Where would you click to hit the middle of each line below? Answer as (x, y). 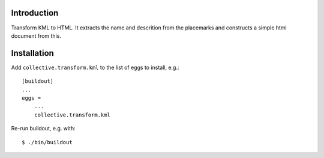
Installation (32, 53)
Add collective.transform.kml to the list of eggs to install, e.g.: (95, 67)
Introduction (35, 13)
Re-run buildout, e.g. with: (43, 129)
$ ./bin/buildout (47, 142)
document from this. (36, 35)
